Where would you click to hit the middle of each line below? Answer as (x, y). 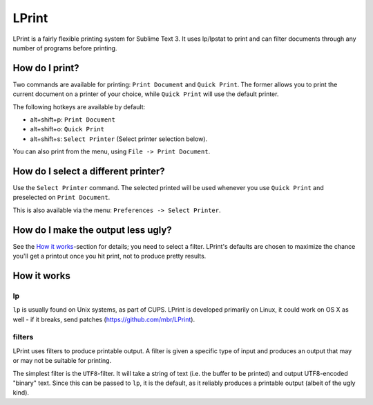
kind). (21, 393)
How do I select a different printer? (89, 171)
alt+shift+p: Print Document (73, 120)
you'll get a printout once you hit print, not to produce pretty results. (109, 256)
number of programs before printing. (65, 48)
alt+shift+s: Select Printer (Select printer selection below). (118, 139)
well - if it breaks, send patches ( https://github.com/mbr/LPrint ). (104, 319)
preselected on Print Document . (61, 198)
